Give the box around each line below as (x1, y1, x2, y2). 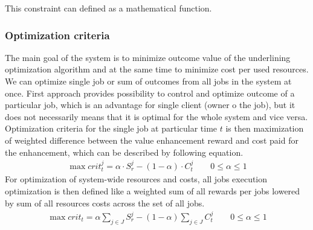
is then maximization (225, 122, 304, 135)
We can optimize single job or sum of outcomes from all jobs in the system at (5, 75, 292, 87)
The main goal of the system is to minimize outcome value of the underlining (5, 51, 291, 63)
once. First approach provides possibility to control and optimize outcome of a (5, 86, 295, 99)
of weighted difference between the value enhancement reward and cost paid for (5, 133, 298, 146)
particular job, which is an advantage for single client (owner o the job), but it (5, 98, 295, 111)
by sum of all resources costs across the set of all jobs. (5, 196, 205, 209)
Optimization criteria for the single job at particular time (5, 122, 218, 135)
